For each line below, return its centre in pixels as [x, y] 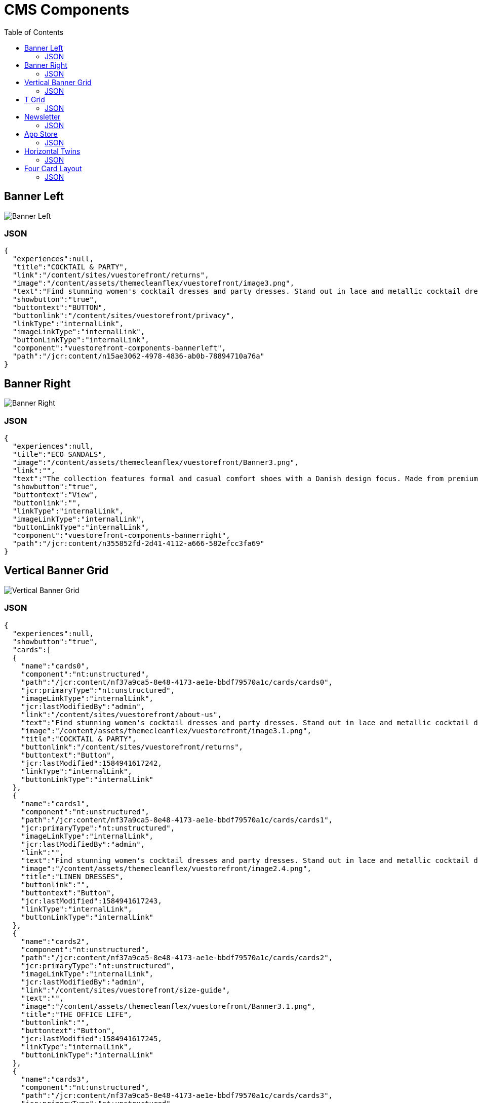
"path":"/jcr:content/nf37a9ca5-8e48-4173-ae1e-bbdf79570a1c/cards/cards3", [177, 1095]
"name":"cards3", [55, 1079]
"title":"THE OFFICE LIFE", [76, 1014]
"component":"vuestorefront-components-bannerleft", [119, 348]
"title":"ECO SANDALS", [59, 454]
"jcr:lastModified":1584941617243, [91, 901]
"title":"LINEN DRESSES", [72, 876]
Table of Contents [34, 32]
